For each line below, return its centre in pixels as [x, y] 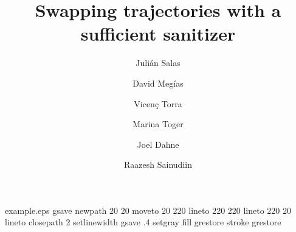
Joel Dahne [158, 144]
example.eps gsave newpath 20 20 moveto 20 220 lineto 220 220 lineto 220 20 [148, 210]
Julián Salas [158, 63]
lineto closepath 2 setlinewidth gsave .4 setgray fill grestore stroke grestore [143, 222]
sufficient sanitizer [158, 34]
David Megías [158, 83]
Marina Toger [158, 124]
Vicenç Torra [158, 103]
